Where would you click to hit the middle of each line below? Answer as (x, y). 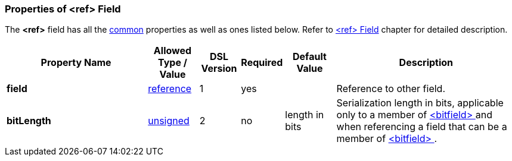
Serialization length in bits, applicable (420, 103)
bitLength (29, 121)
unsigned (169, 121)
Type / (172, 63)
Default (310, 57)
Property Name (76, 63)
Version (219, 69)
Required (262, 63)
